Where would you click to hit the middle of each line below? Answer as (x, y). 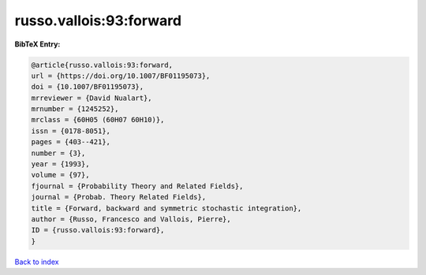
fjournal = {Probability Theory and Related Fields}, (137, 186)
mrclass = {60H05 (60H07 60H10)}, (98, 120)
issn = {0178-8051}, (71, 131)
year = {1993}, (60, 164)
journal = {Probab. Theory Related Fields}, (119, 197)
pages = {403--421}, (71, 142)
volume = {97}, (60, 175)
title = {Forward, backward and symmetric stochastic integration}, (166, 208)
